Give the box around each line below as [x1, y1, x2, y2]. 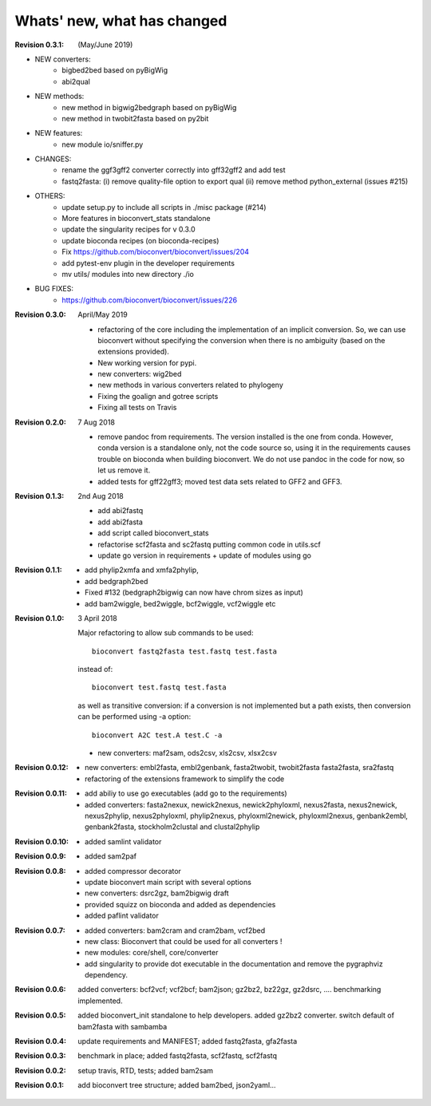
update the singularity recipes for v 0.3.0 [61, 224, 196, 235]
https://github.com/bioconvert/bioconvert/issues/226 [61, 295, 238, 305]
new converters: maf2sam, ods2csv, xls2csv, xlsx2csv [97, 749, 277, 758]
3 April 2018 [77, 613, 117, 622]
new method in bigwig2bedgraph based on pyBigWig [61, 102, 237, 112]
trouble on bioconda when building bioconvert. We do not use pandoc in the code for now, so [97, 454, 405, 464]
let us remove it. [97, 465, 151, 475]
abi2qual [61, 77, 91, 86]
